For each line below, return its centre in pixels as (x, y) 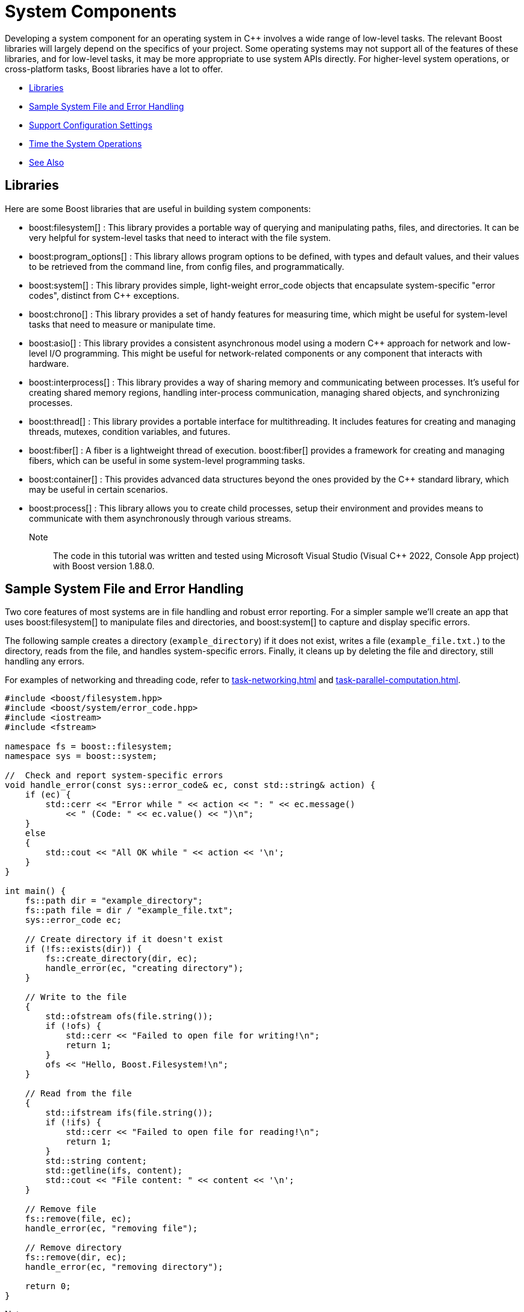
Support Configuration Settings (91, 125)
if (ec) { (48, 795)
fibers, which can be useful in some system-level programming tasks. (167, 460)
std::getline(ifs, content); (114, 1171)
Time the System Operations (86, 143)
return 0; (48, 1286)
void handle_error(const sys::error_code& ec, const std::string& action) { (190, 785)
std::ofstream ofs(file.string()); (129, 1017)
